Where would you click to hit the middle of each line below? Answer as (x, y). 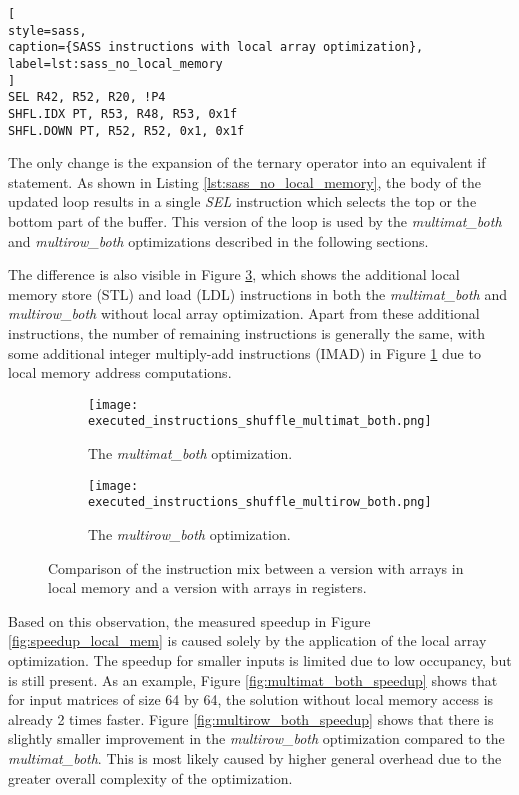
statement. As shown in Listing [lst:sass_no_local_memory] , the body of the (244, 181)
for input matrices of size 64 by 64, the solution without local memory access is (251, 699)
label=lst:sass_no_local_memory (115, 63)
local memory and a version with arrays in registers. (207, 587)
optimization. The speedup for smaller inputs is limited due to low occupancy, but (260, 659)
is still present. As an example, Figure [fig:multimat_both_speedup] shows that (253, 679)
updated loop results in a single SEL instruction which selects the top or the (242, 201)
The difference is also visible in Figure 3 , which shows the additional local (234, 274)
